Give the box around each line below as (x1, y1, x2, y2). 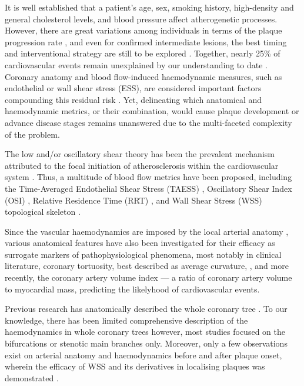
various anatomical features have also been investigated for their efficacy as (5, 237, 275, 249)
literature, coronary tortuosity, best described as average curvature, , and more (5, 259, 289, 272)
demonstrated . (5, 371, 59, 384)
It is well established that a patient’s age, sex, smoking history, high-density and (5, 1, 294, 13)
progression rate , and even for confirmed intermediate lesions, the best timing (5, 35, 287, 48)
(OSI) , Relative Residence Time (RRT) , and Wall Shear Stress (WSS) (5, 194, 262, 206)
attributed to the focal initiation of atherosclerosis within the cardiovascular (5, 159, 279, 171)
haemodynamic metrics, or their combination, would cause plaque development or (5, 105, 299, 117)
